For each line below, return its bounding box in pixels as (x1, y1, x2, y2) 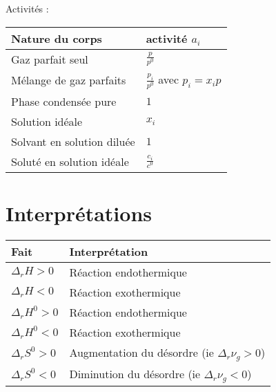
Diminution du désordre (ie (69, 365, 201, 382)
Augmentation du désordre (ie (69, 344, 214, 360)
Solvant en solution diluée (11, 133, 135, 149)
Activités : (6, 1, 49, 15)
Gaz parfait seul (11, 50, 88, 67)
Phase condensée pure (11, 93, 117, 109)
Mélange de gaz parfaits (11, 72, 126, 88)
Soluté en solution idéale (11, 153, 129, 169)
